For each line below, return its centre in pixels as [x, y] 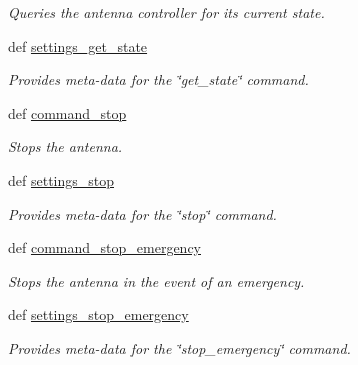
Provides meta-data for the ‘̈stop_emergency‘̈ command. [179, 347]
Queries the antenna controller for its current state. [166, 12]
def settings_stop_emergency [98, 314]
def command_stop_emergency [104, 247]
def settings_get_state [78, 45]
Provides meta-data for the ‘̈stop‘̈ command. [142, 213]
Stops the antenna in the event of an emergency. [156, 280]
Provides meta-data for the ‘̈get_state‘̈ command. [158, 79]
